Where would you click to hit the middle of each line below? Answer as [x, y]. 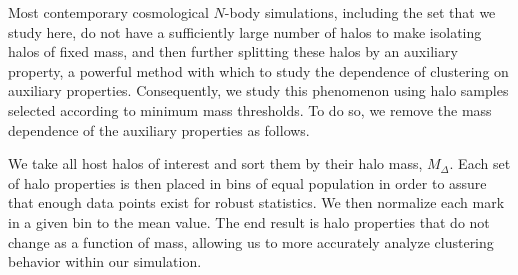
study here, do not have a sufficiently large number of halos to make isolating [245, 31]
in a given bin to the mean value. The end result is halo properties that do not [249, 221]
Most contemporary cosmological [108, 12]
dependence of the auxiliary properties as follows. [159, 129]
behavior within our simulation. [105, 261]
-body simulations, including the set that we [360, 12]
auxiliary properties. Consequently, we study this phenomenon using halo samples [258, 90]
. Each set [480, 163]
